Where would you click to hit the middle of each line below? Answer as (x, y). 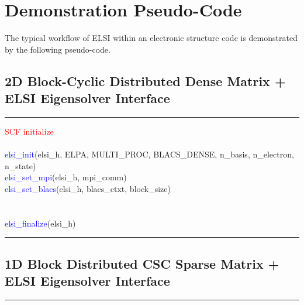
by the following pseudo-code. (58, 49)
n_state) (20, 165)
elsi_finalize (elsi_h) (40, 223)
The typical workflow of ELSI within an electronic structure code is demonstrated (151, 38)
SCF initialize (29, 131)
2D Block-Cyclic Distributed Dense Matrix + (145, 80)
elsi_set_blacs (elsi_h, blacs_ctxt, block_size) (88, 188)
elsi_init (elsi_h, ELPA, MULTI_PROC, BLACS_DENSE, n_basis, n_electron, (149, 154)
